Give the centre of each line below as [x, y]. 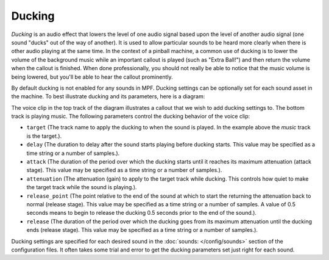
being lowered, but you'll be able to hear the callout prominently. [92, 77]
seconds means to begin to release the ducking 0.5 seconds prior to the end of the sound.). [142, 213]
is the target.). [44, 136]
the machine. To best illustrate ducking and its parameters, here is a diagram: [108, 96]
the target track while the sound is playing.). [82, 187]
